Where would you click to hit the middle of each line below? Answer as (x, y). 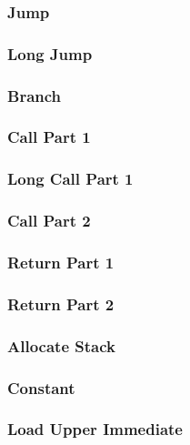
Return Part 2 (61, 303)
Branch (35, 95)
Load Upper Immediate (95, 429)
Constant (41, 387)
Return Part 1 (61, 262)
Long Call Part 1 (70, 179)
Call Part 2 (49, 221)
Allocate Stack (61, 345)
